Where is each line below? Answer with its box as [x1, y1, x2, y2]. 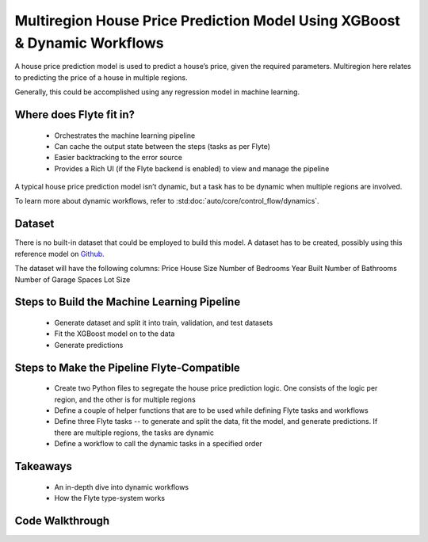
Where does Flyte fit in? [14, 108, 135, 121]
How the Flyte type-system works [54, 493, 166, 502]
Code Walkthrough [14, 513, 110, 527]
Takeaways [14, 460, 73, 473]
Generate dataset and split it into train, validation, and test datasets [54, 318, 273, 327]
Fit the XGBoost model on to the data [54, 329, 175, 338]
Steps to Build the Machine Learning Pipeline [14, 296, 241, 309]
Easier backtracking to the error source [54, 153, 182, 162]
